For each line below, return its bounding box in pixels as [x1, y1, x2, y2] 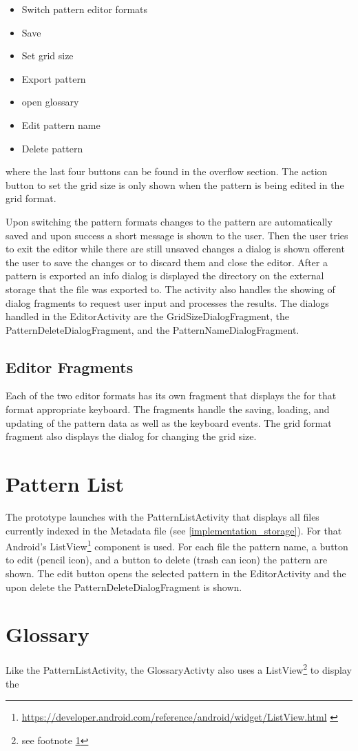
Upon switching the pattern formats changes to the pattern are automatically [6, 214, 333, 228]
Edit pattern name [21, 117, 101, 132]
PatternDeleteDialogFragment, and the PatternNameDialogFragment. [6, 322, 299, 337]
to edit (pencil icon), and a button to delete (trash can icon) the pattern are [6, 552, 328, 567]
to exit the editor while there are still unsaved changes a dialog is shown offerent [6, 241, 345, 256]
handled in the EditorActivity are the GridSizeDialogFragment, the [6, 309, 289, 323]
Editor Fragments [6, 356, 134, 377]
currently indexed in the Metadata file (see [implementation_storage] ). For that [6, 523, 342, 537]
